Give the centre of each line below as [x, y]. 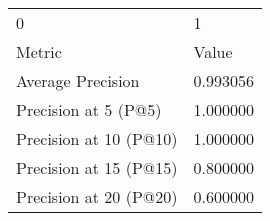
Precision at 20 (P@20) [97, 196]
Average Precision [78, 80]
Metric [39, 51]
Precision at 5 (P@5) [89, 109]
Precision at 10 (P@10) [97, 138]
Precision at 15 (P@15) [97, 167]
